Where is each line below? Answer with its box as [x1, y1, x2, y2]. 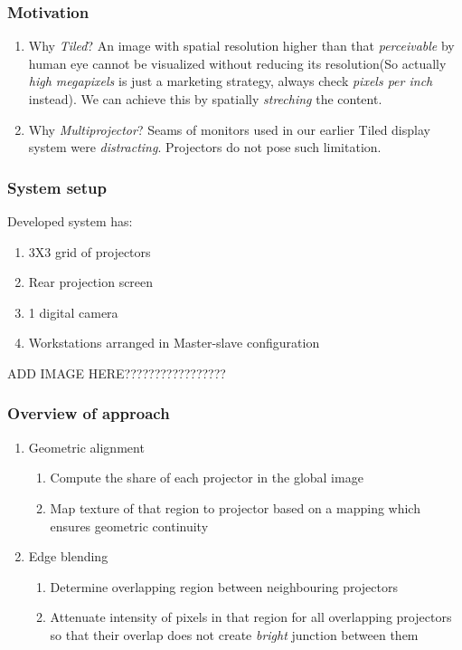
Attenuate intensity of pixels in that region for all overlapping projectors [50, 607, 452, 626]
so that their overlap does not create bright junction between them [50, 625, 419, 644]
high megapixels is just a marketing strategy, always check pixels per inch [28, 72, 433, 91]
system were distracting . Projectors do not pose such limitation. [28, 138, 382, 157]
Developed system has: [7, 212, 133, 230]
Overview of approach [7, 402, 170, 425]
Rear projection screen [28, 272, 154, 292]
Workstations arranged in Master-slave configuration [28, 333, 320, 352]
